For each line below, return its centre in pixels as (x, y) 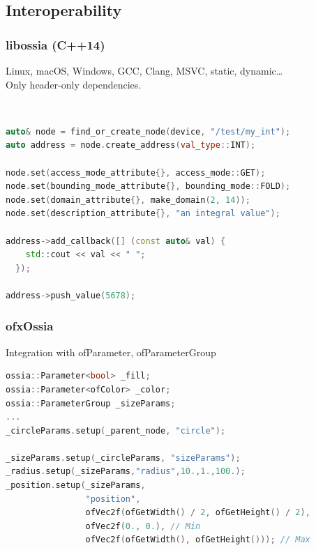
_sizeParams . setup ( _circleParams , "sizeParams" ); (123, 458)
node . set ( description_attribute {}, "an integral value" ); (143, 214)
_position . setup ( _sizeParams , (76, 486)
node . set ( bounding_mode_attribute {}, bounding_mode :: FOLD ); (148, 186)
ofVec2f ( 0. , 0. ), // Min (143, 526)
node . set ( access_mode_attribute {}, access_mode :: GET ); (136, 173)
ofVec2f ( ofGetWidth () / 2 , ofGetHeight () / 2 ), (198, 513)
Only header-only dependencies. (74, 84)
